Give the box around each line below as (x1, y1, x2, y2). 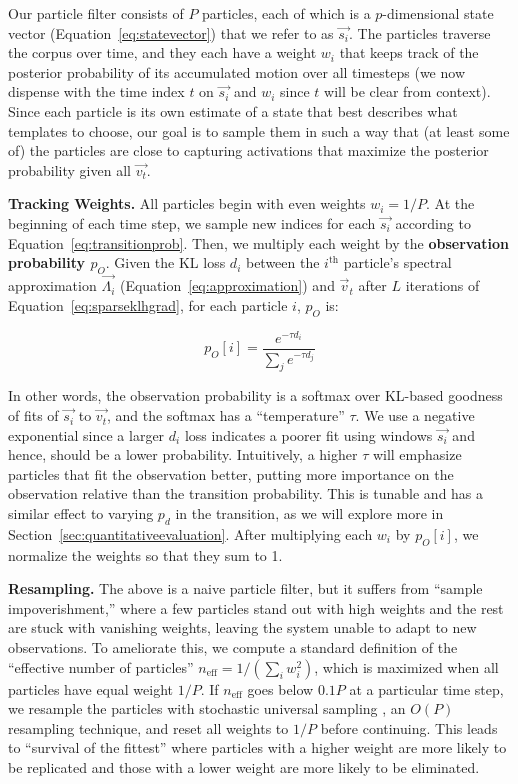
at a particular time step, (349, 678, 504, 699)
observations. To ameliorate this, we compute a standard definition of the (8, 636, 458, 657)
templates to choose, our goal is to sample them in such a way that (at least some (8, 120, 510, 141)
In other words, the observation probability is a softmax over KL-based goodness (8, 385, 503, 406)
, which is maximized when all (314, 656, 499, 677)
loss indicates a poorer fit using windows (184, 424, 433, 445)
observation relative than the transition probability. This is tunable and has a (8, 483, 484, 504)
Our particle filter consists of (8, 3, 184, 23)
